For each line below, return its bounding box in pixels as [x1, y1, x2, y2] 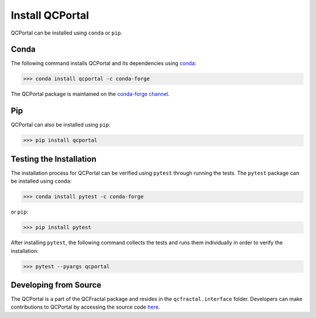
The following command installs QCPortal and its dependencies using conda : [11, 60, 197, 67]
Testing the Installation [11, 154, 97, 164]
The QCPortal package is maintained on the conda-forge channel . [11, 91, 170, 98]
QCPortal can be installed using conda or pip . [11, 29, 123, 36]
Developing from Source [11, 280, 102, 290]
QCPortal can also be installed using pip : [11, 121, 111, 128]
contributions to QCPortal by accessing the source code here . [11, 303, 160, 310]
